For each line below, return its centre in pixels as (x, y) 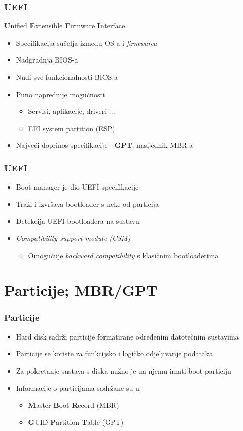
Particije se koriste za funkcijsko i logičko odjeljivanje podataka (114, 353)
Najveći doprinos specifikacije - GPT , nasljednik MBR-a (105, 145)
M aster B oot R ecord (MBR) (74, 405)
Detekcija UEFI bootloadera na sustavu (78, 221)
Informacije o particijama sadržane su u (78, 388)
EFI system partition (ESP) (72, 128)
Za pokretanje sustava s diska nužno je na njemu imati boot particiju (124, 370)
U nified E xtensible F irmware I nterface (65, 26)
